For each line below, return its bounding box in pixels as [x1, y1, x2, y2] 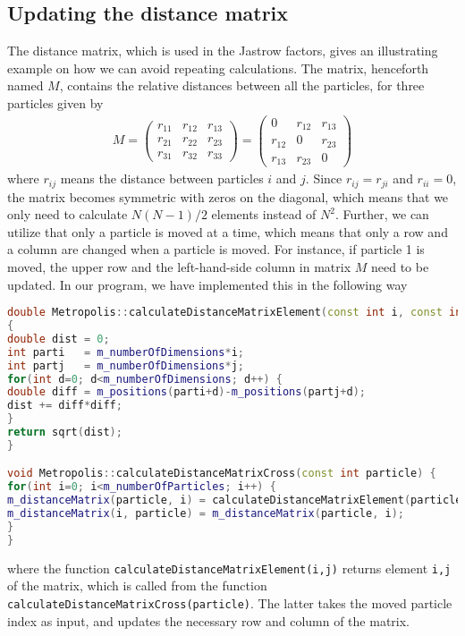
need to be [370, 257, 429, 276]
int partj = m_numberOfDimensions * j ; [7, 359, 244, 372]
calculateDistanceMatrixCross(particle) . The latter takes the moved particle [7, 593, 452, 612]
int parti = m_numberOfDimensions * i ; [7, 345, 244, 359]
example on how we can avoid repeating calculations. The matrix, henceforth [7, 58, 429, 77]
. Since [305, 169, 342, 188]
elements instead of [211, 205, 317, 224]
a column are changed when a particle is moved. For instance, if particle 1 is [7, 240, 425, 259]
